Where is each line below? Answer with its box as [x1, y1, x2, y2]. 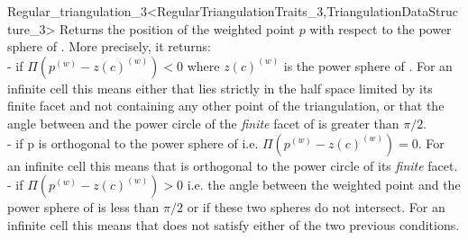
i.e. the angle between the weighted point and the [187, 175, 461, 194]
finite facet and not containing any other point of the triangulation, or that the [7, 96, 445, 115]
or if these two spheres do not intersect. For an [187, 198, 445, 217]
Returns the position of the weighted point [60, 19, 295, 38]
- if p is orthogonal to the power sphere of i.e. [7, 133, 259, 152]
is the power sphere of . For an [283, 56, 453, 75]
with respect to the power [309, 19, 452, 38]
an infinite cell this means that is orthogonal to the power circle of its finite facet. [7, 156, 458, 174]
